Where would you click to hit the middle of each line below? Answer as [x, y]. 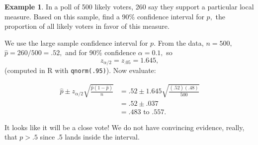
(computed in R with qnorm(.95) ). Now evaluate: [80, 70]
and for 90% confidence [101, 52]
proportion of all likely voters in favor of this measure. [87, 26]
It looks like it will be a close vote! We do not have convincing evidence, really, [125, 127]
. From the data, [179, 42]
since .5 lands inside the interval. [90, 137]
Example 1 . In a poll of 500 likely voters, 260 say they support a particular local [129, 6]
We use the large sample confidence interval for [76, 42]
